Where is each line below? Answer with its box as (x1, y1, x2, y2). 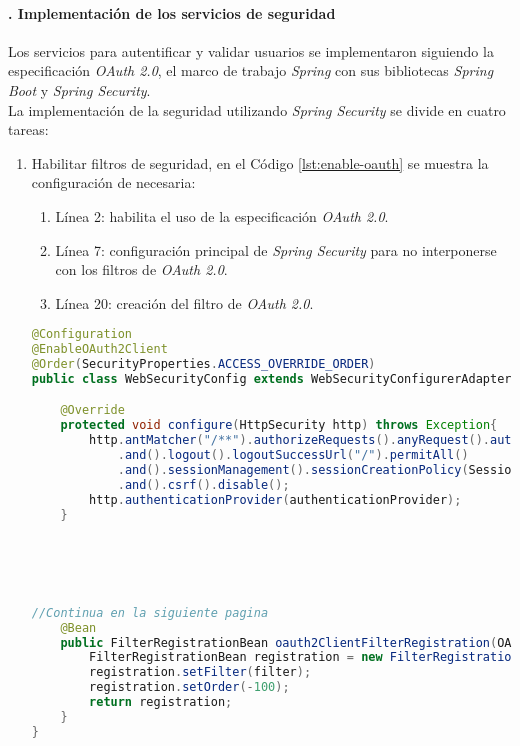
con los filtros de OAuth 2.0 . (55, 259, 228, 280)
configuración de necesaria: (31, 172, 196, 193)
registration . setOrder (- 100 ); (89, 680, 290, 695)
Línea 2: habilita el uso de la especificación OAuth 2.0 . (55, 205, 389, 226)
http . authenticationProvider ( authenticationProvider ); (89, 492, 462, 507)
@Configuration (31, 327, 133, 342)
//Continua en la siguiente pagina (31, 605, 269, 620)
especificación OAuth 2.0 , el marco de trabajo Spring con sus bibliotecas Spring (8, 60, 494, 81)
